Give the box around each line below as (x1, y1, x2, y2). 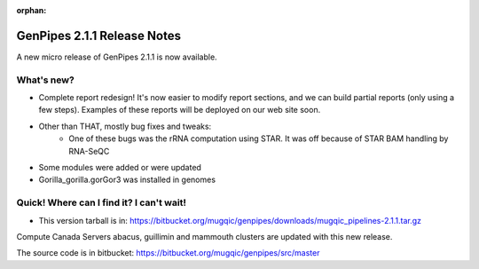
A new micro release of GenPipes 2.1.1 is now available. (16, 51, 217, 62)
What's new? (16, 74, 75, 86)
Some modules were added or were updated (38, 162, 201, 172)
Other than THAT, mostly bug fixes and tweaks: (38, 121, 212, 131)
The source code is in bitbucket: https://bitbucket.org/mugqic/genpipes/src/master (16, 248, 320, 258)
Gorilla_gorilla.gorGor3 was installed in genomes (38, 174, 216, 186)
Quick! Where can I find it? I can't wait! (16, 196, 186, 209)
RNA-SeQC (68, 146, 110, 156)
